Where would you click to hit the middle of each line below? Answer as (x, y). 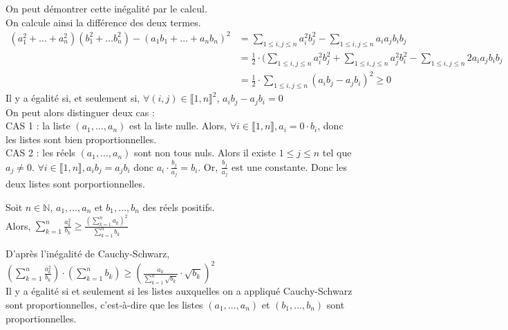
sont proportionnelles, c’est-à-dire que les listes (104, 304)
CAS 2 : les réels (40, 153)
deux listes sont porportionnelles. (75, 184)
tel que (337, 153)
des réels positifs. (179, 207)
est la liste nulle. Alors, (178, 126)
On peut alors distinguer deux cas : (80, 112)
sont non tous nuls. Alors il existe (205, 153)
